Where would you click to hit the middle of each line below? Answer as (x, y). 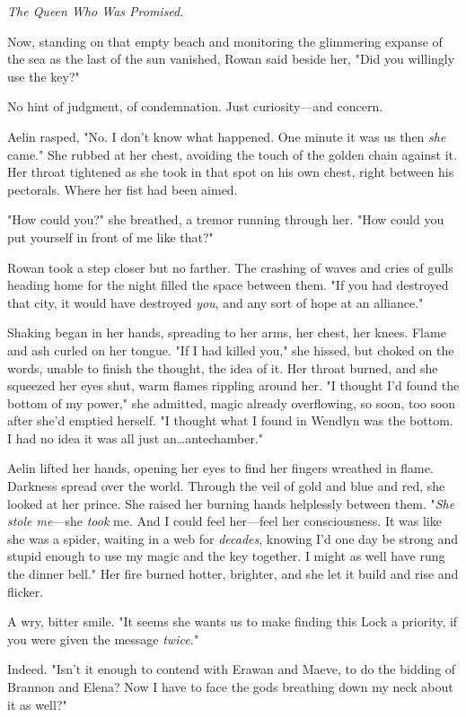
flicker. (26, 591)
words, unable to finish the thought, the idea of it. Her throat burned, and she (223, 367)
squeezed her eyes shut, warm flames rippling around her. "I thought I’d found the (233, 385)
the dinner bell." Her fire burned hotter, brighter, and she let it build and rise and (233, 574)
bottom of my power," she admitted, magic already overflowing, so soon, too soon (232, 402)
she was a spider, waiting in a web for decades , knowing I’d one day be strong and (233, 538)
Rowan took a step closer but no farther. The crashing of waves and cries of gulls (230, 267)
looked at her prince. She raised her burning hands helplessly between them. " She (231, 503)
